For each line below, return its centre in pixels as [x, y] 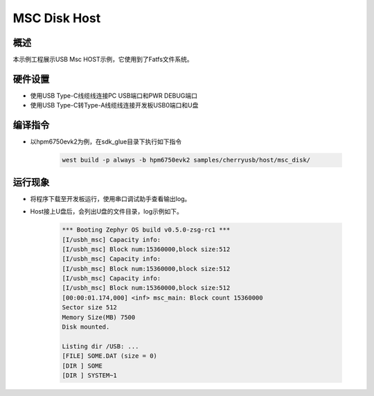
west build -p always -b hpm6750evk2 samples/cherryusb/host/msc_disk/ [186, 160]
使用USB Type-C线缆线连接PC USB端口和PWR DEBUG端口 [114, 95]
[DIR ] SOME [82, 365]
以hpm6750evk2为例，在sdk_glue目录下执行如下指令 [106, 141]
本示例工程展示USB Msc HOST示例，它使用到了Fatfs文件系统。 [103, 60]
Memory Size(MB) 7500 [99, 317]
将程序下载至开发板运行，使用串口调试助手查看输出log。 [110, 198]
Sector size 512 [90, 308]
